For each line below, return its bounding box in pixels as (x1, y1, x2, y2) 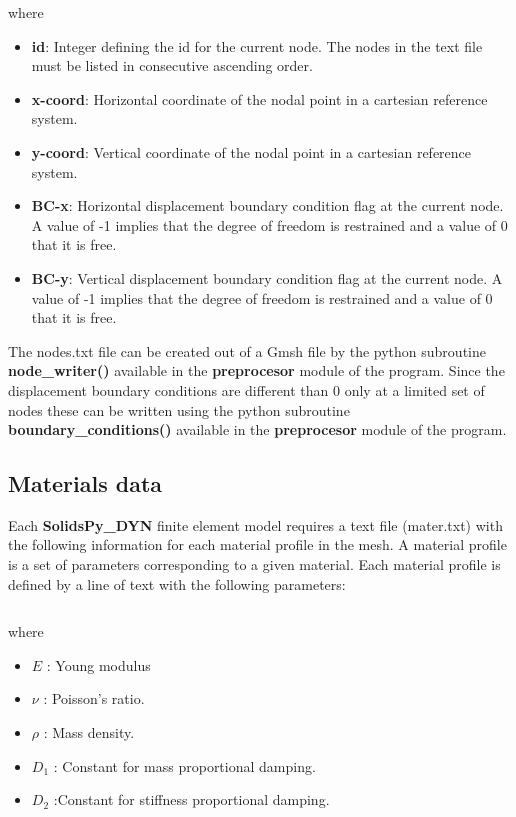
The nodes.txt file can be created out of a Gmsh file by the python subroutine (8, 340, 486, 361)
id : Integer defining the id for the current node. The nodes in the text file (31, 35, 483, 56)
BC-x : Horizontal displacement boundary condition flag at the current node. (31, 195, 504, 216)
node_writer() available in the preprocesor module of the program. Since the (8, 360, 505, 381)
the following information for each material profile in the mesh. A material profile (8, 534, 507, 555)
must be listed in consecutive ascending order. (31, 55, 313, 76)
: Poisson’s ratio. (43, 688, 145, 709)
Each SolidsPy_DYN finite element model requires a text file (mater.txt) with (8, 514, 503, 535)
